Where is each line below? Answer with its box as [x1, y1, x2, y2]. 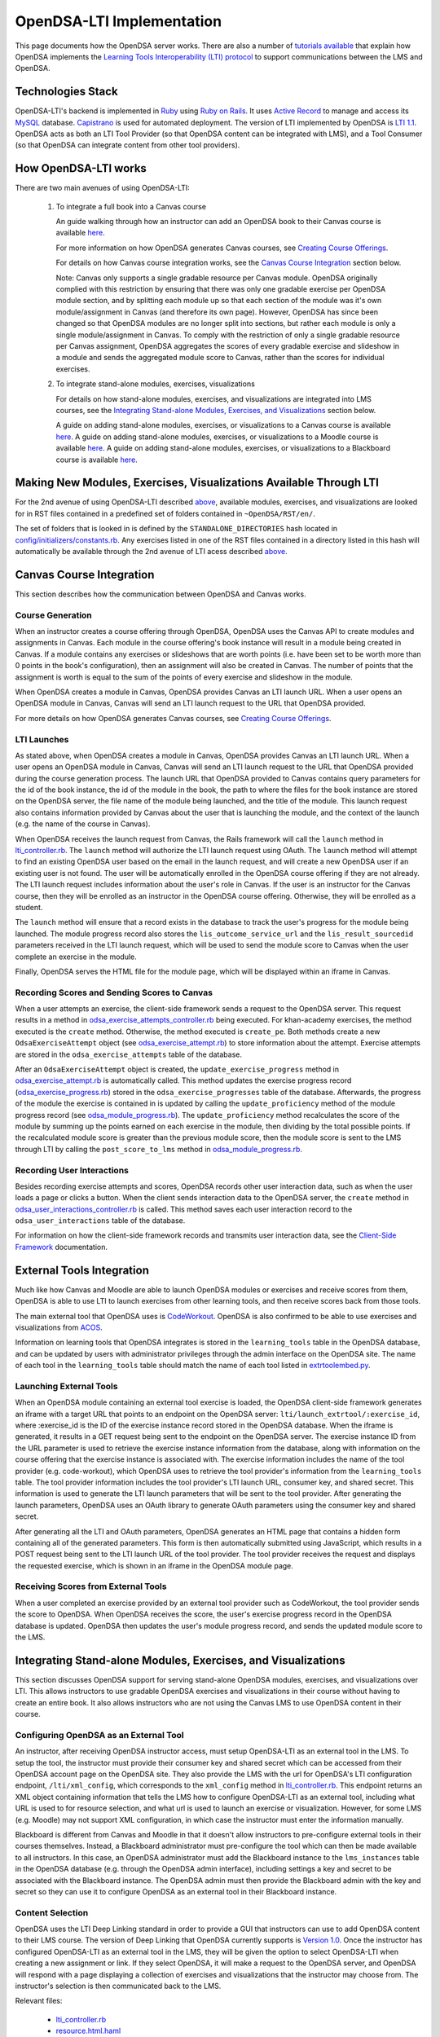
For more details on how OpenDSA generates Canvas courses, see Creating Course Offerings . [15, 713, 332, 723]
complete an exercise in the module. [15, 952, 138, 961]
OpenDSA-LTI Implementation [15, 12, 222, 30]
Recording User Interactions [15, 1164, 130, 1176]
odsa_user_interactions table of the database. [15, 1216, 186, 1225]
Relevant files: [15, 1996, 63, 2006]
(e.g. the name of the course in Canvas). [15, 819, 151, 829]
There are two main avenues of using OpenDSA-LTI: [15, 183, 191, 193]
